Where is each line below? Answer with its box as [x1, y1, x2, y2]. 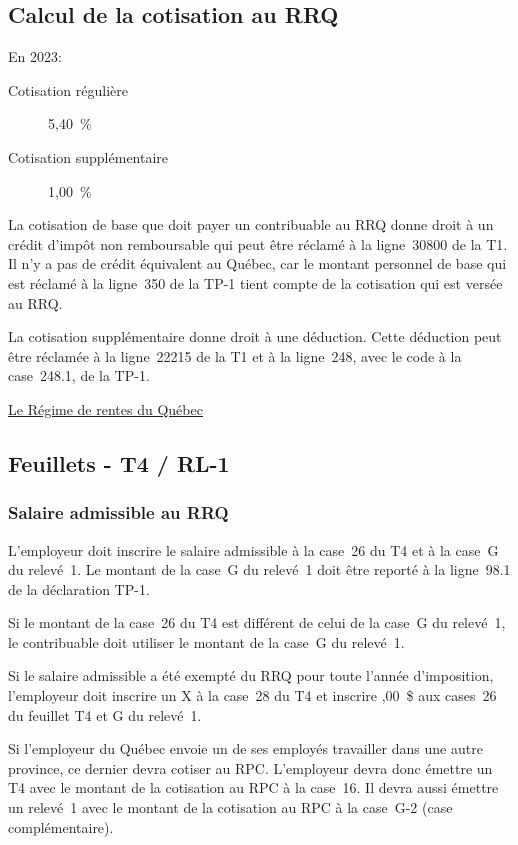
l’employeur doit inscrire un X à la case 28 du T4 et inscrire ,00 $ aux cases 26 [8, 685, 497, 706]
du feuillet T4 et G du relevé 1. [8, 704, 202, 725]
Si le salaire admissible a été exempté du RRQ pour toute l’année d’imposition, [8, 665, 494, 686]
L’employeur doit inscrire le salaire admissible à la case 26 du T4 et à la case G [8, 539, 499, 560]
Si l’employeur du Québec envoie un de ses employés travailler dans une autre [8, 738, 483, 759]
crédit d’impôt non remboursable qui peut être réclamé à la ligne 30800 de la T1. [8, 233, 508, 254]
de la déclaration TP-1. [8, 578, 150, 599]
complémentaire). [8, 816, 114, 837]
